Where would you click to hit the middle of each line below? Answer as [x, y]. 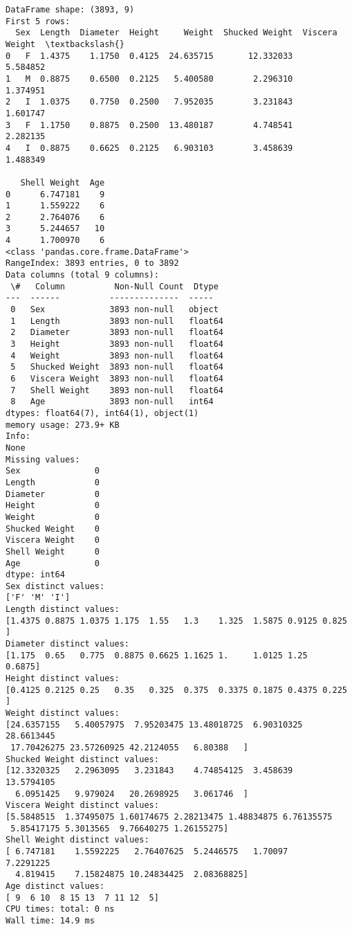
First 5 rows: [38, 21]
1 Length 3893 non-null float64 [117, 321]
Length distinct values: [63, 610]
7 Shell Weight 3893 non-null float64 [117, 390]
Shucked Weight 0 [53, 529]
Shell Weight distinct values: [77, 840]
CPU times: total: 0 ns [60, 909]
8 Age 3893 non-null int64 [112, 402]
